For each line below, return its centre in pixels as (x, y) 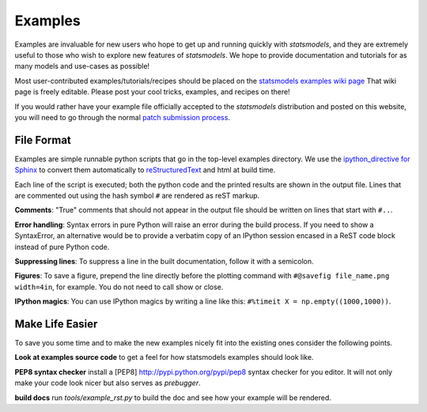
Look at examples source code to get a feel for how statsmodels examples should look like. (164, 357)
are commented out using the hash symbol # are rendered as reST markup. (137, 195)
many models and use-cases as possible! (82, 66)
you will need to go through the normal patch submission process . (123, 117)
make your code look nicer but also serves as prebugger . (108, 383)
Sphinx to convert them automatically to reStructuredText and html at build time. (145, 170)
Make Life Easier (56, 324)
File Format (43, 140)
